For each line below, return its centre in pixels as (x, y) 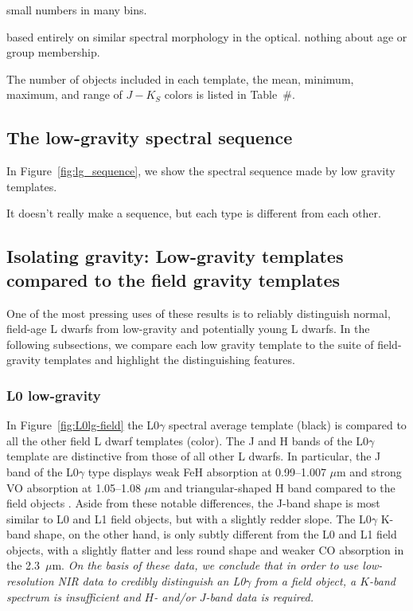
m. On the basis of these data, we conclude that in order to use (205, 565)
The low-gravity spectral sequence (150, 137)
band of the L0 (43, 471)
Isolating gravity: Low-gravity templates (175, 256)
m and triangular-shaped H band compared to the (273, 487)
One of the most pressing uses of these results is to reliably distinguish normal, (199, 313)
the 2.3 (23, 565)
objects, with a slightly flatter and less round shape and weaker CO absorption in (205, 549)
